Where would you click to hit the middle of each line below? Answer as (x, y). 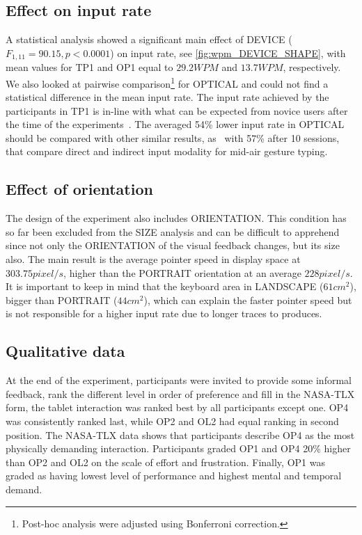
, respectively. (312, 67)
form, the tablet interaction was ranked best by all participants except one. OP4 (177, 407)
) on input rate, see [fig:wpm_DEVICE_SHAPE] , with (228, 53)
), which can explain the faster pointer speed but (248, 300)
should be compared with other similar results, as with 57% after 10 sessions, (173, 137)
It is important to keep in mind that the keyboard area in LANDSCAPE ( (165, 286)
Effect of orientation (79, 189)
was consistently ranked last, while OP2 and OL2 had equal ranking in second (172, 421)
